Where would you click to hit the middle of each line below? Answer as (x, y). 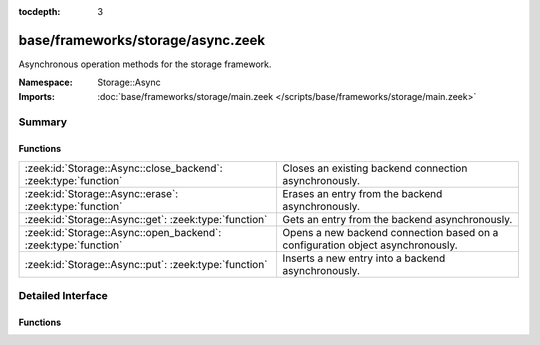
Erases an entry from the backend (362, 193)
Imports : (36, 96)
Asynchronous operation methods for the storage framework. (145, 64)
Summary (43, 122)
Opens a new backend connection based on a (390, 232)
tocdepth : (39, 11)
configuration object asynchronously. (370, 245)
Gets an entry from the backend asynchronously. (397, 219)
